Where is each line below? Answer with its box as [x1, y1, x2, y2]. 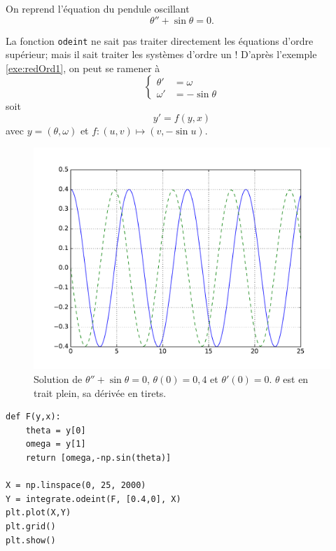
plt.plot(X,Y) [6, 508, 71, 518]
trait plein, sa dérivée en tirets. [34, 385, 167, 400]
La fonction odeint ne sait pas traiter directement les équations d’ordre [6, 33, 314, 48]
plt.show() [6, 535, 56, 545]
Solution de [34, 371, 83, 386]
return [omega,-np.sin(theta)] [25, 452, 171, 463]
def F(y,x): [6, 412, 61, 422]
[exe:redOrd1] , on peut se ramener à [6, 60, 160, 75]
